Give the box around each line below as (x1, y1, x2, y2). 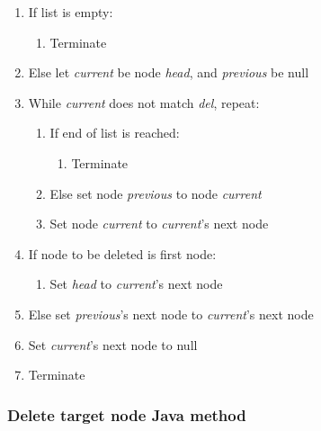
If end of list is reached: (49, 123, 180, 142)
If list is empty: (28, 3, 113, 21)
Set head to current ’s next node (49, 274, 223, 293)
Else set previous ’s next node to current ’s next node (28, 304, 314, 323)
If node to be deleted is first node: (28, 244, 217, 263)
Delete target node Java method (7, 403, 246, 426)
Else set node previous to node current (49, 184, 262, 202)
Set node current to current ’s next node (49, 214, 269, 233)
